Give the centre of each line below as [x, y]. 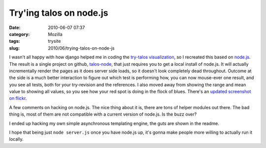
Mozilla [55, 34]
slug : [14, 48]
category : [19, 34]
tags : [15, 41]
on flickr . [18, 98]
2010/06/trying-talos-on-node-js [81, 48]
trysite [54, 41]
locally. [16, 139]
